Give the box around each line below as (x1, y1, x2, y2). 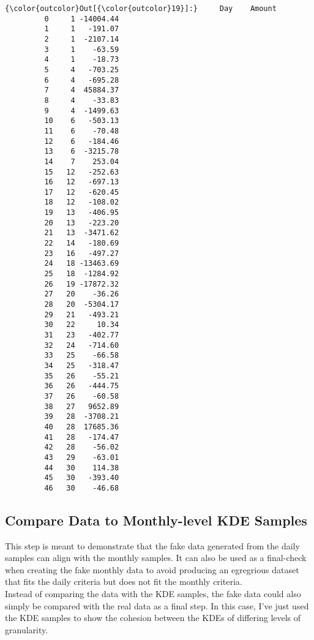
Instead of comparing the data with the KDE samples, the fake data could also (5, 587, 301, 600)
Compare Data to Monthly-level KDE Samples (5, 510, 307, 529)
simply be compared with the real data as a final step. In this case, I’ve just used (5, 599, 309, 612)
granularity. (5, 623, 48, 636)
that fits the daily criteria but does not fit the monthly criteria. (5, 575, 242, 588)
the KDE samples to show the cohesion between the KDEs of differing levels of (5, 611, 301, 624)
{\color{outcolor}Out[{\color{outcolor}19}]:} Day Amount (5, 4, 277, 13)
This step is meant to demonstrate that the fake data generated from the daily (5, 539, 300, 552)
